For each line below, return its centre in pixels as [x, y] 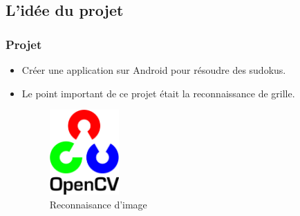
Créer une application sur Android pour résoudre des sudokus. [154, 70]
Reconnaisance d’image [98, 204]
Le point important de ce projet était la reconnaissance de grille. [158, 93]
